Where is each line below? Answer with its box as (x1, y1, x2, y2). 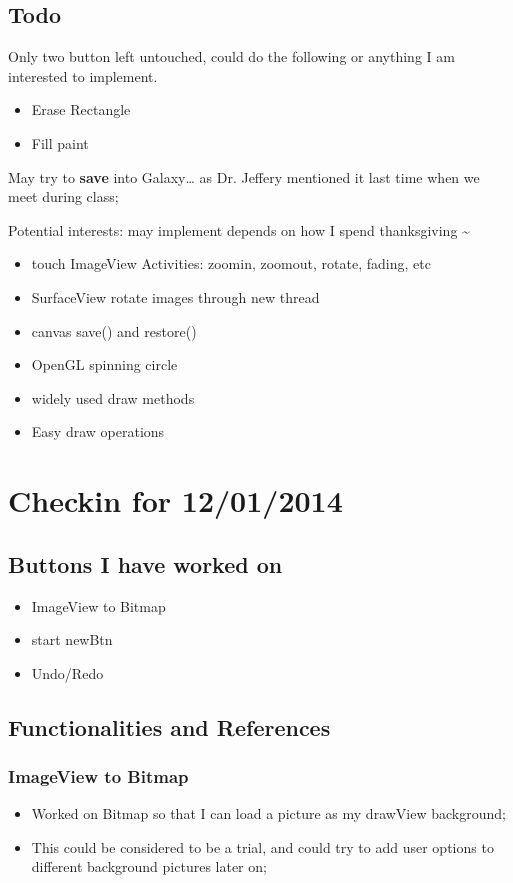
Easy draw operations (31, 421, 165, 442)
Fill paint (31, 132, 89, 153)
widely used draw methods (31, 387, 195, 408)
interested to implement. (8, 65, 158, 86)
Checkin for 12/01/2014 (8, 480, 343, 521)
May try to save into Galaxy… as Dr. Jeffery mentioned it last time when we (8, 166, 480, 187)
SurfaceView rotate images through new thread (31, 286, 320, 307)
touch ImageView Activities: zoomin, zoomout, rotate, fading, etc (31, 253, 431, 274)
